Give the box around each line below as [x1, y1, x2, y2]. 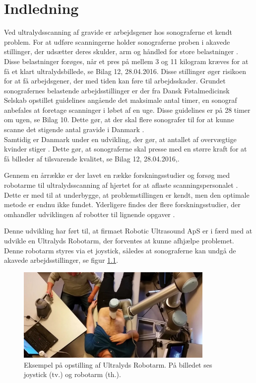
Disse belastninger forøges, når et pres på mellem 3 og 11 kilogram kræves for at [4, 56, 249, 66]
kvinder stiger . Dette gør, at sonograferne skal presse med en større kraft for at [4, 144, 247, 154]
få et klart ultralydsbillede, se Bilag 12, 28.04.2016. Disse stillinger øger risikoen [4, 66, 246, 76]
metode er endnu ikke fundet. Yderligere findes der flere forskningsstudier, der [4, 199, 241, 210]
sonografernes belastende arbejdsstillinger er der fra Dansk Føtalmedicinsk [4, 85, 230, 95]
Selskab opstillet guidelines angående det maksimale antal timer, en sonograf [4, 95, 237, 105]
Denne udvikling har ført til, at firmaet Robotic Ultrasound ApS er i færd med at [4, 226, 253, 236]
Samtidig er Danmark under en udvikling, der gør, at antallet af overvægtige [4, 134, 237, 144]
